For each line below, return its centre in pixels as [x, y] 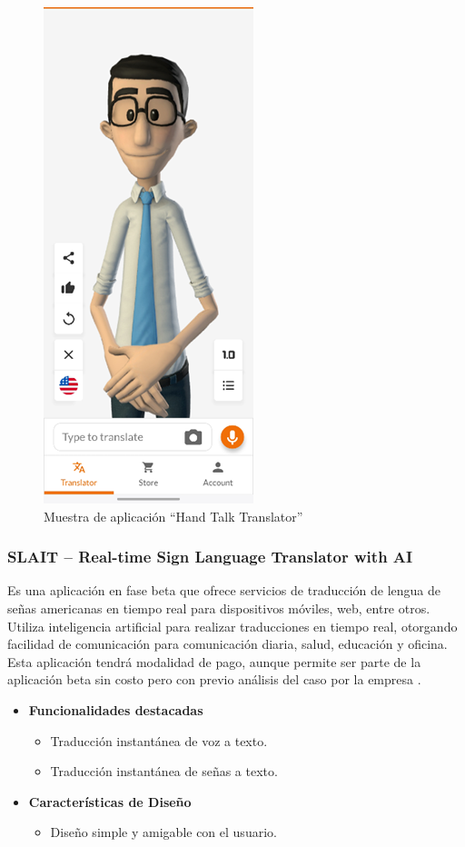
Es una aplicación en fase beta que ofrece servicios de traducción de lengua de [224, 590]
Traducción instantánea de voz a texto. [159, 740]
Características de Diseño [110, 801]
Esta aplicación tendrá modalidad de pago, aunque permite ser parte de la [214, 661]
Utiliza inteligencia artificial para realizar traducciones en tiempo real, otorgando [232, 626]
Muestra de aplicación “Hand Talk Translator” [173, 516]
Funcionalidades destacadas [116, 709]
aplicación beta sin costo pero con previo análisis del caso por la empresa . [214, 679]
